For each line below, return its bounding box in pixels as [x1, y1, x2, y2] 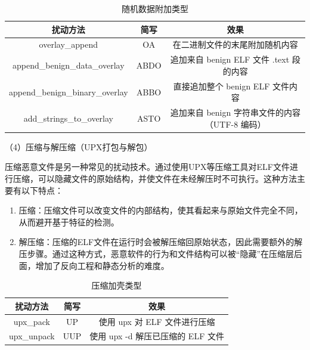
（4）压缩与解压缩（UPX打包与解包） [5, 140, 153, 153]
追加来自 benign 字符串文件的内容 [170, 106, 300, 119]
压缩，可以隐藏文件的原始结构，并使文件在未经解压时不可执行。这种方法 [13, 172, 297, 185]
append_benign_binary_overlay [9, 85, 128, 98]
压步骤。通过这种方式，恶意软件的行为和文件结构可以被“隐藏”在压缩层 [18, 247, 294, 259]
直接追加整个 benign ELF [173, 79, 270, 92]
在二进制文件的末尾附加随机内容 [172, 38, 298, 51]
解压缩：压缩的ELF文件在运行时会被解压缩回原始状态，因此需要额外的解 [18, 236, 303, 248]
